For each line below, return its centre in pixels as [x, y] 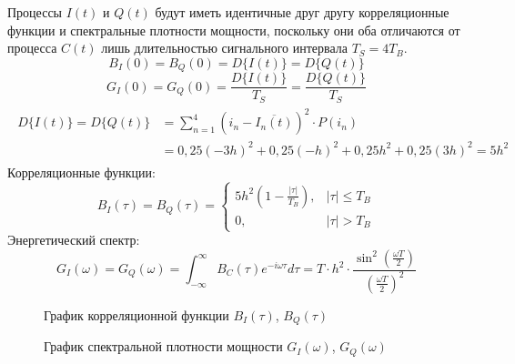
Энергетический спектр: [74, 239]
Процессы [35, 12]
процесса [32, 48]
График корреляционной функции [136, 314]
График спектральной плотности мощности [163, 346]
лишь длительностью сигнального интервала [225, 48]
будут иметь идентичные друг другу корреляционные [302, 12]
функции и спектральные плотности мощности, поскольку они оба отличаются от [234, 30]
